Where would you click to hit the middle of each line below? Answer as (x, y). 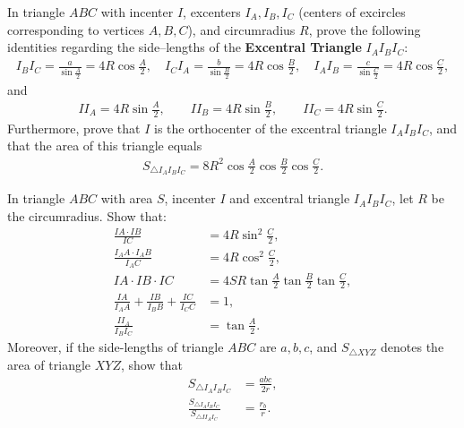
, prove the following (365, 29)
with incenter (137, 12)
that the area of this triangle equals (105, 146)
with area (127, 198)
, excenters (212, 12)
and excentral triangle (290, 198)
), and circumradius (241, 29)
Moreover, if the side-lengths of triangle (116, 347)
